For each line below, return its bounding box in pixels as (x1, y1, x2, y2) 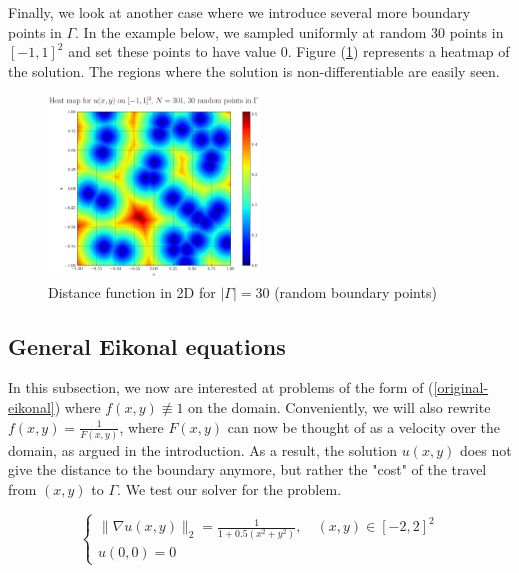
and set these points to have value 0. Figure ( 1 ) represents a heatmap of (68, 41, 510, 62)
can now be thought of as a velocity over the (227, 416, 500, 437)
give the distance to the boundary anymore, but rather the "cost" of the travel (8, 459, 487, 480)
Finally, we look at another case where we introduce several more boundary (8, 2, 471, 22)
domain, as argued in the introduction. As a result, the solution (8, 439, 397, 460)
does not (459, 439, 512, 460)
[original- (433, 377, 489, 398)
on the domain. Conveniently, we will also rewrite (188, 396, 491, 417)
